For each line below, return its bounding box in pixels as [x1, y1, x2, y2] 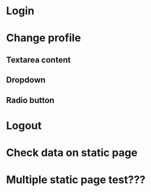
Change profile [6, 31, 81, 45]
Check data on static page [6, 146, 138, 159]
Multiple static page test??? [6, 173, 146, 187]
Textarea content [6, 55, 71, 65]
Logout [6, 119, 42, 132]
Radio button [6, 95, 54, 105]
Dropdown [6, 75, 46, 85]
